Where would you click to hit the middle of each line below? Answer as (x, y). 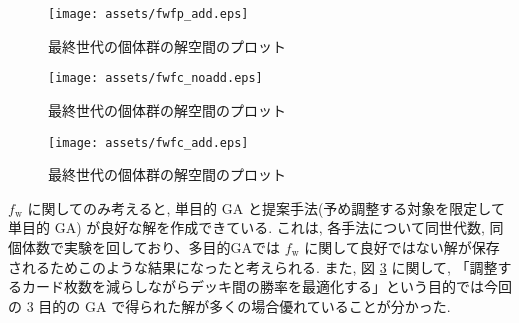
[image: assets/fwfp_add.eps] (148, 14)
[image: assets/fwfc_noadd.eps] (155, 78)
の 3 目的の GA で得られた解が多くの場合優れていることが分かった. (229, 305)
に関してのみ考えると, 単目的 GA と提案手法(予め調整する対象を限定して (266, 207)
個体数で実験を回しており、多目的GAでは (144, 246)
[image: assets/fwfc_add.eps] (148, 142)
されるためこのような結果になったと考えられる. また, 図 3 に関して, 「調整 (253, 266)
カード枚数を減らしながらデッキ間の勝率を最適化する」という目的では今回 (266, 286)
